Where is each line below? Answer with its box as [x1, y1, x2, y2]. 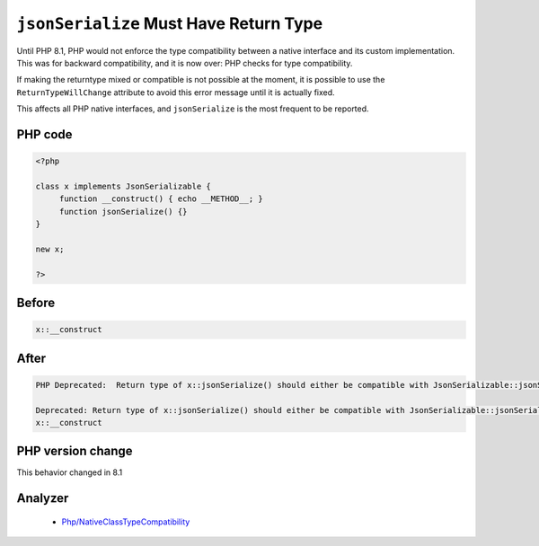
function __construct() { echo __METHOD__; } [58, 194, 264, 204]
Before [16, 295, 56, 311]
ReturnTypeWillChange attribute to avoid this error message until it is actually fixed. [16, 86, 336, 98]
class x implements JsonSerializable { [35, 181, 211, 191]
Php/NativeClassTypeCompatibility [61, 516, 190, 527]
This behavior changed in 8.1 [16, 467, 123, 478]
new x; [35, 243, 65, 254]
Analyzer [16, 490, 69, 506]
